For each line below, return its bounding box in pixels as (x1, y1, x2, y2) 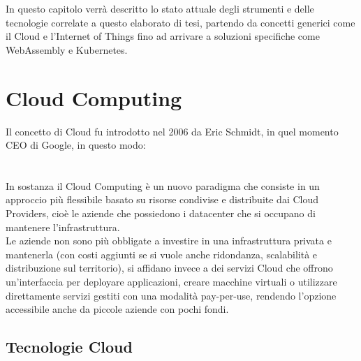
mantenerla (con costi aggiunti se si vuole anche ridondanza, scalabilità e (6, 246, 318, 261)
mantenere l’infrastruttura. (6, 219, 120, 234)
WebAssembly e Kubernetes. (6, 42, 128, 57)
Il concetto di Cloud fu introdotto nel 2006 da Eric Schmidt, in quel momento (6, 124, 339, 138)
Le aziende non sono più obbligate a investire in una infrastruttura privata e (6, 233, 332, 248)
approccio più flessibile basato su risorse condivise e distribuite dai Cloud (6, 192, 319, 207)
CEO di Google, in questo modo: (6, 138, 146, 152)
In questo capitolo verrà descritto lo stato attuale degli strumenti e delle (6, 1, 314, 15)
